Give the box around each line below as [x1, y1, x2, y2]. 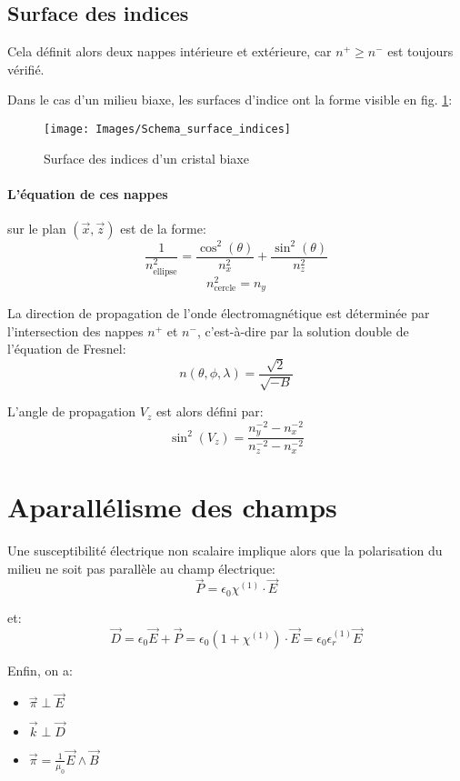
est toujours [387, 42, 454, 61]
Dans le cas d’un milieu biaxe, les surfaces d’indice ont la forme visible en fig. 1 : [7, 90, 453, 109]
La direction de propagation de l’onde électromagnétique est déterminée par [7, 304, 430, 323]
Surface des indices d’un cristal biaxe [44, 148, 249, 167]
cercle [214, 283, 236, 293]
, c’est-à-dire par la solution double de [196, 321, 409, 340]
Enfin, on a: [7, 660, 73, 679]
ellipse [153, 266, 177, 276]
